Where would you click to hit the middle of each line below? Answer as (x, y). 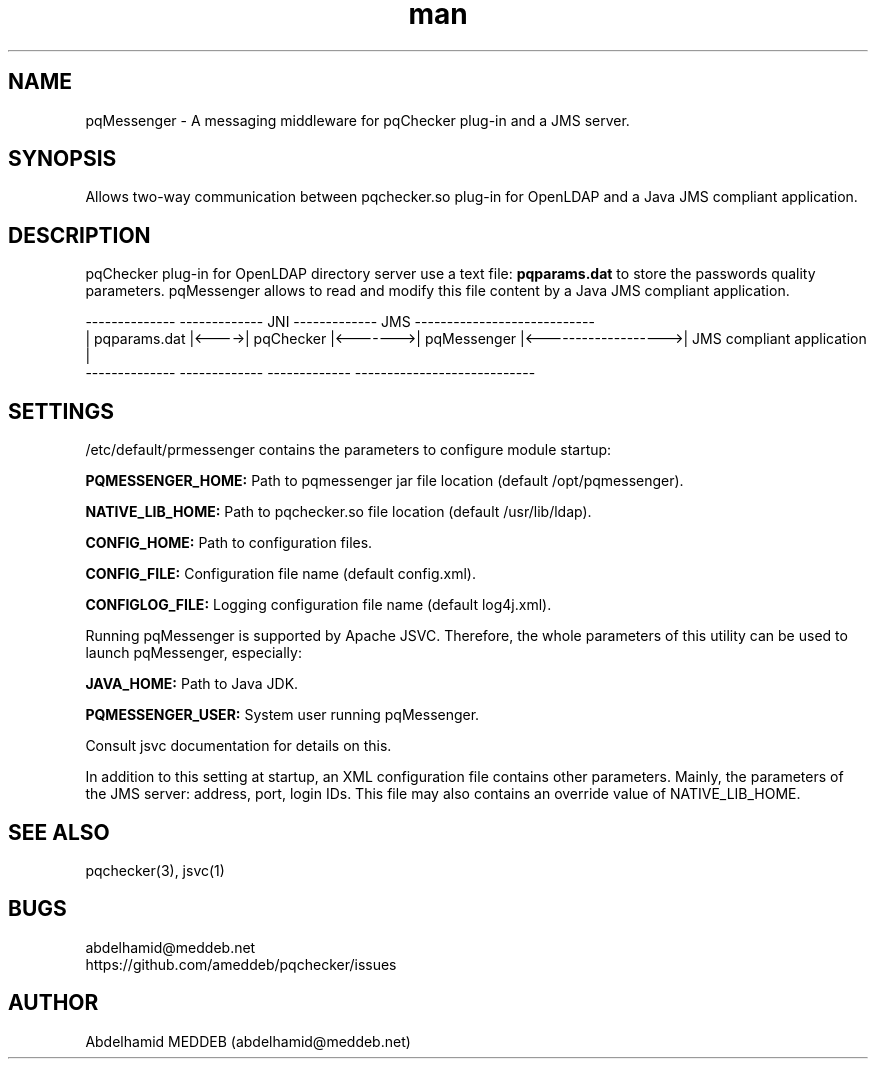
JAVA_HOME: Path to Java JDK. (192, 684)
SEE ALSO (59, 832)
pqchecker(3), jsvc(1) (155, 870)
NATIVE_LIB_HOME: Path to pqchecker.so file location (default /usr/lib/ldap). (338, 512)
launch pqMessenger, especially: (193, 653)
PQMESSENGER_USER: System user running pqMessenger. (282, 715)
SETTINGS (61, 411)
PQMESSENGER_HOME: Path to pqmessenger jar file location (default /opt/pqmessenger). (384, 481)
